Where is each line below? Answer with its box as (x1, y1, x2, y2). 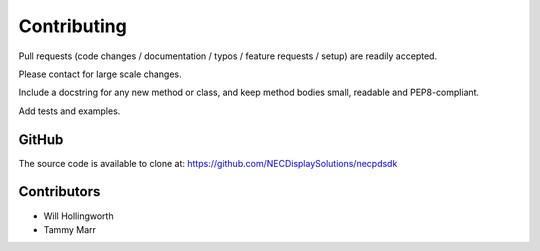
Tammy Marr (43, 223, 97, 235)
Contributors (18, 183, 101, 200)
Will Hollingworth (43, 210, 114, 222)
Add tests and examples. (18, 105, 121, 117)
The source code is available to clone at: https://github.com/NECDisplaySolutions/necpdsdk (18, 157, 398, 169)
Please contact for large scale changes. (18, 68, 182, 80)
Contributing (18, 15, 127, 37)
